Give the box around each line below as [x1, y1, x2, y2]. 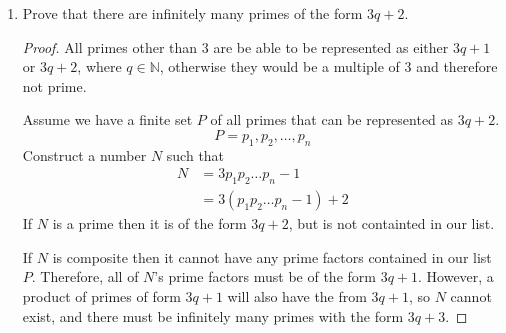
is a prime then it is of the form [52, 213, 247, 234]
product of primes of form [22, 286, 181, 306]
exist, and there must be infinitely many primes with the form [22, 305, 404, 326]
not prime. [22, 75, 87, 96]
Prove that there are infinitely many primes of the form [22, 3, 363, 23]
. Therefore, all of [31, 266, 139, 287]
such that [166, 144, 225, 165]
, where [77, 56, 122, 77]
